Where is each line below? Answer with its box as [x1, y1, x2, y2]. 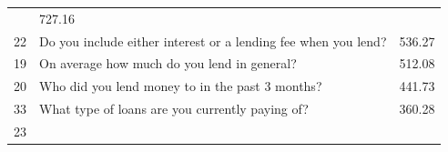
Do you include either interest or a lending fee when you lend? [39, 31, 387, 50]
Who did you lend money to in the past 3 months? [39, 76, 322, 96]
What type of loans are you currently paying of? [39, 99, 309, 118]
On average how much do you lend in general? [39, 54, 297, 73]
